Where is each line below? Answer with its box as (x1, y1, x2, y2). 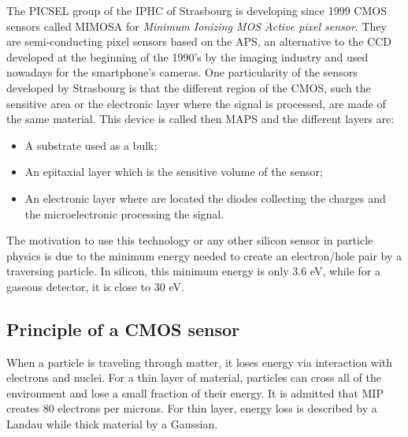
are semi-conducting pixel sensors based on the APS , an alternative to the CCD (6, 33, 391, 50)
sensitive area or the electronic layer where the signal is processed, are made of (6, 95, 386, 111)
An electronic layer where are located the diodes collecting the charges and (24, 189, 386, 206)
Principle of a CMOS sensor (6, 316, 240, 341)
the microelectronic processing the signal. (24, 205, 224, 222)
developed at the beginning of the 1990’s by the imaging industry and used (6, 48, 369, 65)
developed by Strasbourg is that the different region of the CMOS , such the (6, 79, 371, 95)
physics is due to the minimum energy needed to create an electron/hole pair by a (6, 247, 402, 263)
